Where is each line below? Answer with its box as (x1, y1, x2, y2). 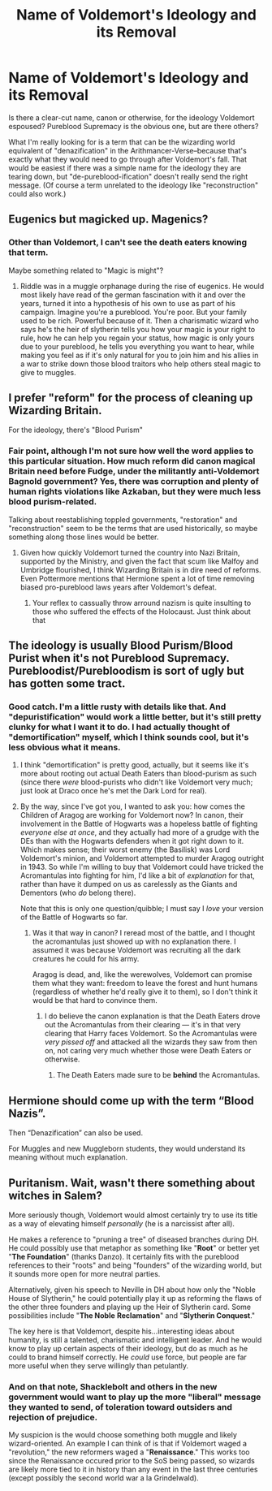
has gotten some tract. (8, 676, 126, 691)
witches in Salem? (8, 1188, 103, 1203)
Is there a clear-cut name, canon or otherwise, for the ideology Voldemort (8, 112, 255, 123)
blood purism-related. (8, 496, 97, 508)
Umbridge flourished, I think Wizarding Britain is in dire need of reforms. (19, 564, 261, 574)
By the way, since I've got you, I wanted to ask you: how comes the (19, 802, 245, 811)
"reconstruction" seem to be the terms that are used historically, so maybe (8, 523, 258, 533)
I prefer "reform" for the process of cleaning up (8, 391, 253, 405)
